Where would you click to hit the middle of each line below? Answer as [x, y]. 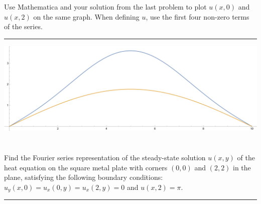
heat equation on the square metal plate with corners [86, 167]
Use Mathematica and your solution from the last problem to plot [105, 7]
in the [242, 167]
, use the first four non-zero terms [198, 16]
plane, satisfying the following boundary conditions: [84, 177]
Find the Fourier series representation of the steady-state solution [105, 158]
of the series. [23, 26]
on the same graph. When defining [86, 16]
